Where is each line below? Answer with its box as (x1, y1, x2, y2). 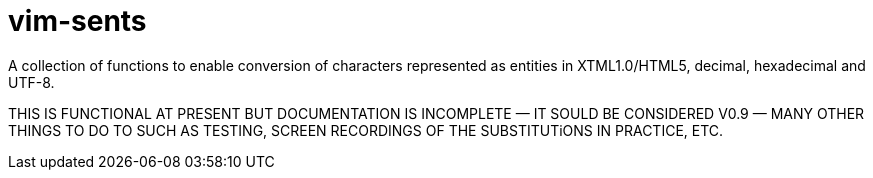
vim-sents (8, 4, 147, 38)
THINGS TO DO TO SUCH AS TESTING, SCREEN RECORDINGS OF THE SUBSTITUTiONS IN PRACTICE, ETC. (8, 121, 724, 139)
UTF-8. (8, 73, 55, 91)
